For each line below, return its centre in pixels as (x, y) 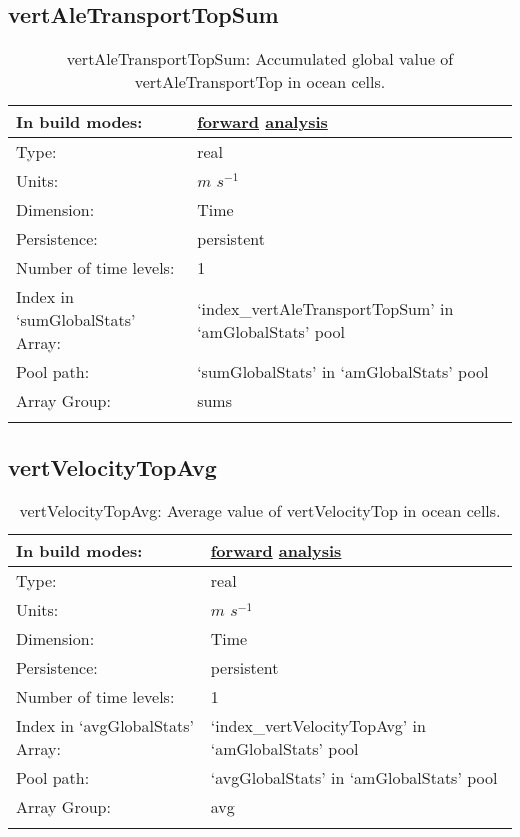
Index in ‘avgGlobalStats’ (105, 726)
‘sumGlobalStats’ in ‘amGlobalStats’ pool (343, 372)
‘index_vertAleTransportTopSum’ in (325, 308)
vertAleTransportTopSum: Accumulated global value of (260, 59)
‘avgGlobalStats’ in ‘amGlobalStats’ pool (354, 778)
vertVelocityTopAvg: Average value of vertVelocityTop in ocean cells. (260, 511)
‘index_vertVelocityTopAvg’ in (318, 726)
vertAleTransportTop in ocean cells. (260, 82)
